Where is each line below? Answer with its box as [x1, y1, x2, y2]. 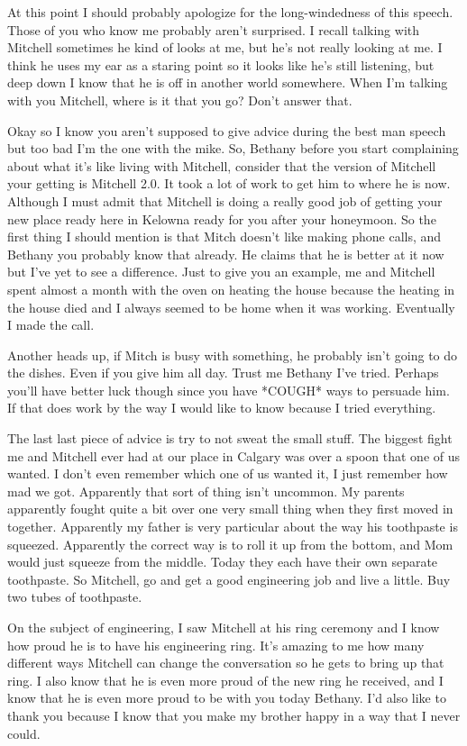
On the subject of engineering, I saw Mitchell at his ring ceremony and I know [7, 618, 440, 636]
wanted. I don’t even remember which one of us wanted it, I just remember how [7, 464, 448, 483]
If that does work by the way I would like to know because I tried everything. [7, 398, 436, 417]
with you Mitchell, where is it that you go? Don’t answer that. [7, 90, 353, 109]
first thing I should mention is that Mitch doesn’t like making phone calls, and [7, 227, 442, 246]
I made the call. [7, 315, 95, 334]
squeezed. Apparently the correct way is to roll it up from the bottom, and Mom [7, 534, 453, 553]
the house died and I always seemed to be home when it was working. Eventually [7, 297, 455, 316]
